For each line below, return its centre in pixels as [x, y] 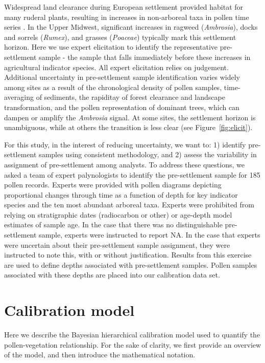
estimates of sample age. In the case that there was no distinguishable [113, 225]
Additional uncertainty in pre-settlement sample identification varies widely [122, 77]
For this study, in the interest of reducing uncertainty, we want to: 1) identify [125, 144]
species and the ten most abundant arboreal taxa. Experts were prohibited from [129, 205]
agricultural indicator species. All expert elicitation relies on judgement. [116, 67]
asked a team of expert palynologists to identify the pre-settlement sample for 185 [132, 174]
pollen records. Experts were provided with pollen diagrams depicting [113, 185]
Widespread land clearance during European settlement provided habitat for [124, 7]
